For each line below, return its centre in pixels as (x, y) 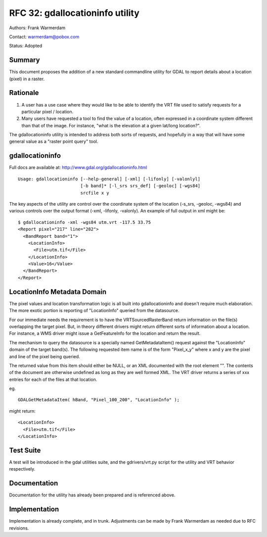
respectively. (22, 469)
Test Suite (25, 450)
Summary (24, 60)
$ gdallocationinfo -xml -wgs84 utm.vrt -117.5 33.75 (84, 222)
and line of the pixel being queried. (44, 356)
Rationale (24, 93)
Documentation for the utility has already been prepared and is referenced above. (92, 495)
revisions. (19, 528)
